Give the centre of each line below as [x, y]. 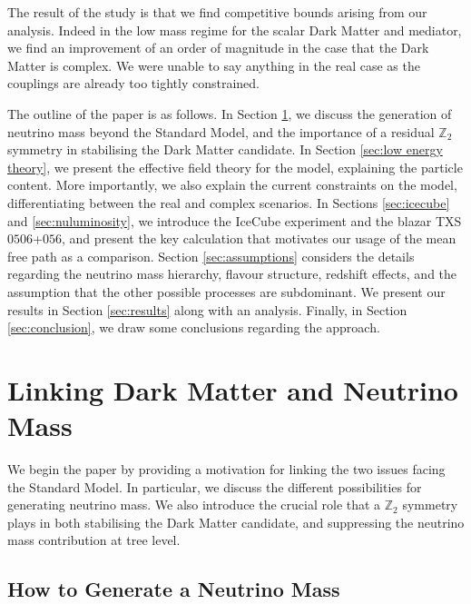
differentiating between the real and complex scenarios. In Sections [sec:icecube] [229, 202]
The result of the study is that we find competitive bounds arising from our [217, 12]
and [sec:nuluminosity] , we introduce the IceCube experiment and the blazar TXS [235, 220]
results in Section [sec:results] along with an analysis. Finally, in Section [207, 309]
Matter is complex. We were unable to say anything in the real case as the [214, 65]
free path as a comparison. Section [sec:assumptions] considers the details [211, 256]
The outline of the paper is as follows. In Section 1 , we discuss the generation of [230, 113]
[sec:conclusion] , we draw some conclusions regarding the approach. [194, 327]
